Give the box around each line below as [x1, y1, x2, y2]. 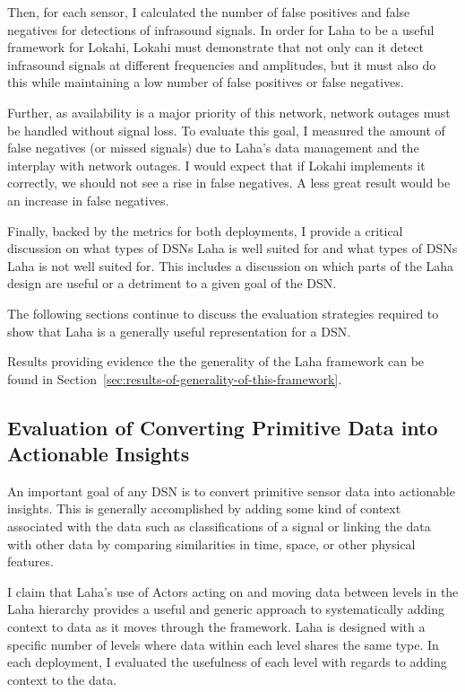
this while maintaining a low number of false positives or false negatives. [7, 73, 404, 92]
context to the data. [7, 670, 117, 688]
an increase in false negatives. [7, 190, 169, 209]
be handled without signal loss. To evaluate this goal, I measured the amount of [7, 120, 445, 139]
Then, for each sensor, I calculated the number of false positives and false [7, 3, 410, 21]
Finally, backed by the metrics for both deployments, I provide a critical [7, 221, 403, 240]
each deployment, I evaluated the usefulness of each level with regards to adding [7, 653, 447, 671]
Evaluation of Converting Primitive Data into [7, 413, 438, 441]
